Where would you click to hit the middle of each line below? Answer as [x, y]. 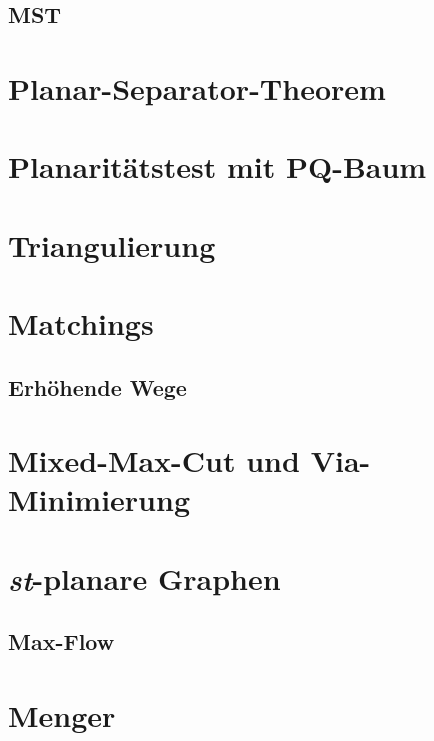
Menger [62, 714]
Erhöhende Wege [97, 386]
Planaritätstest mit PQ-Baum [217, 166]
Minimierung [99, 499]
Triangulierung [112, 244]
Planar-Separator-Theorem [197, 87]
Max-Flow [61, 641]
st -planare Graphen [144, 578]
